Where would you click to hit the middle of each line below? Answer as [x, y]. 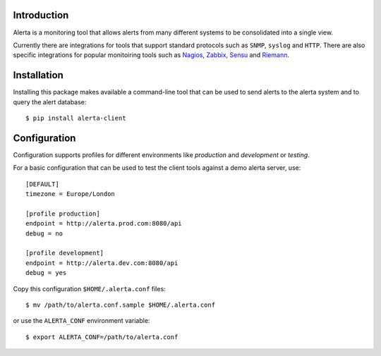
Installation [38, 75]
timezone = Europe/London [71, 194]
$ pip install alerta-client [76, 118]
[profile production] [63, 214]
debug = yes [46, 273]
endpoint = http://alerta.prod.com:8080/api [104, 223]
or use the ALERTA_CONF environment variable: [81, 321]
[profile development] [65, 253]
